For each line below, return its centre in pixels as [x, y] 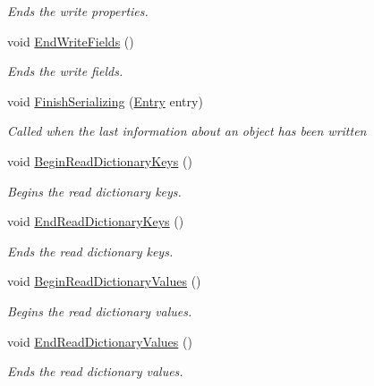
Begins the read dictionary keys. [94, 191]
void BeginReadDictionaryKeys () [100, 160]
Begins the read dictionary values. [100, 310]
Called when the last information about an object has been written [187, 131]
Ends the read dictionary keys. [90, 251]
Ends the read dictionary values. [95, 371]
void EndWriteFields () [71, 41]
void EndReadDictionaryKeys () [96, 221]
